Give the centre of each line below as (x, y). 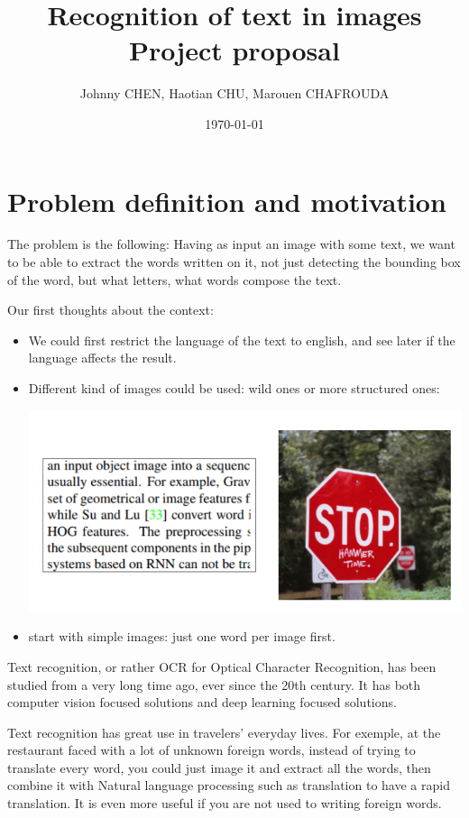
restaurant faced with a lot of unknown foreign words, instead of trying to (212, 750)
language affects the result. (102, 358)
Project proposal (234, 50)
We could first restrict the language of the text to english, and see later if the (242, 340)
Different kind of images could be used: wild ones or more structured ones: (234, 388)
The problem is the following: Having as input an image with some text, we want (231, 244)
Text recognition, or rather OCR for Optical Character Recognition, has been (222, 666)
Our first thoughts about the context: (110, 310)
